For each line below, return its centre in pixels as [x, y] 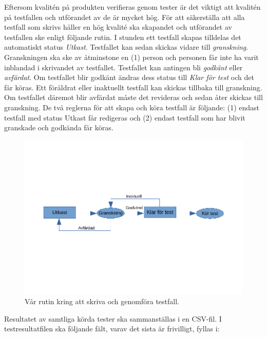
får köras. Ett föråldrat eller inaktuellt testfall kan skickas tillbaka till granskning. [133, 87]
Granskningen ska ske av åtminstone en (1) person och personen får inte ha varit [131, 57]
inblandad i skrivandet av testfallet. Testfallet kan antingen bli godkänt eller [123, 67]
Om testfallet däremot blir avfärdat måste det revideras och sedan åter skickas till [133, 97]
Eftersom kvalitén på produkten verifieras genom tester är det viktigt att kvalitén [132, 7]
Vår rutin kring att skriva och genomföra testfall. [102, 301]
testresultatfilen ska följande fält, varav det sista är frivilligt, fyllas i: [112, 329]
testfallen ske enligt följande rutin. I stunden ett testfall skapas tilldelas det [123, 37]
